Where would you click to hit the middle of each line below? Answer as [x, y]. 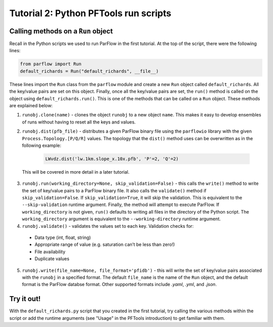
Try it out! [25, 299]
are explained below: [31, 105]
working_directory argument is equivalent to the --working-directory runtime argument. [121, 219]
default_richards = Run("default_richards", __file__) [89, 71]
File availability [50, 252]
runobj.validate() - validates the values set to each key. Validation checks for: [108, 226]
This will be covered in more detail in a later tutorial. [76, 172]
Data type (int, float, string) [63, 237]
